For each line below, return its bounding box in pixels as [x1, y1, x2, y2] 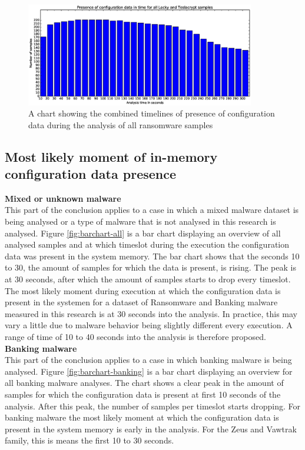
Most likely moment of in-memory [5, 147, 218, 165]
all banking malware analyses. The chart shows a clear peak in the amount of [5, 376, 284, 389]
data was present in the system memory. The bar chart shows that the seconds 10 [5, 249, 300, 262]
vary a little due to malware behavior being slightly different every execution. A [5, 319, 293, 331]
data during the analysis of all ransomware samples [28, 118, 213, 131]
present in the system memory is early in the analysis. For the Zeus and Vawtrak [5, 422, 297, 435]
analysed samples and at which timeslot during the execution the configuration [5, 238, 290, 251]
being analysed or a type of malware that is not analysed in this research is [5, 215, 276, 228]
